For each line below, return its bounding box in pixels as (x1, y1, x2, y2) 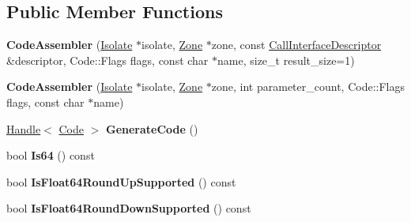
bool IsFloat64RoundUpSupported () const (6, 173, 236, 190)
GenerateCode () (106, 120, 198, 137)
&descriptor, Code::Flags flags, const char (6, 51, 209, 68)
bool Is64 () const (6, 147, 95, 164)
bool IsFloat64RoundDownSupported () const (6, 200, 251, 216)
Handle (6, 120, 41, 137)
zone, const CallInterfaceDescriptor (211, 36, 382, 53)
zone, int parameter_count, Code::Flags (211, 78, 405, 95)
